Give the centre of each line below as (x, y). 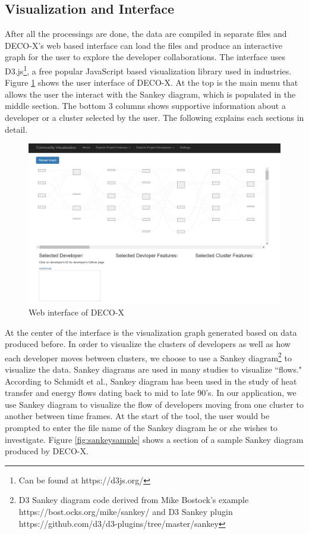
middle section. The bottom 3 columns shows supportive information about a (145, 106)
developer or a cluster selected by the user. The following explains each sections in (154, 118)
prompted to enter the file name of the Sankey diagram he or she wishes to (141, 427)
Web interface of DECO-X (77, 312)
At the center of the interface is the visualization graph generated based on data (151, 332)
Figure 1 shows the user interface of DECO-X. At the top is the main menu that (152, 82)
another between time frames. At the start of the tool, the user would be (137, 416)
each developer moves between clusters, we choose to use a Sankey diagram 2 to (149, 357)
